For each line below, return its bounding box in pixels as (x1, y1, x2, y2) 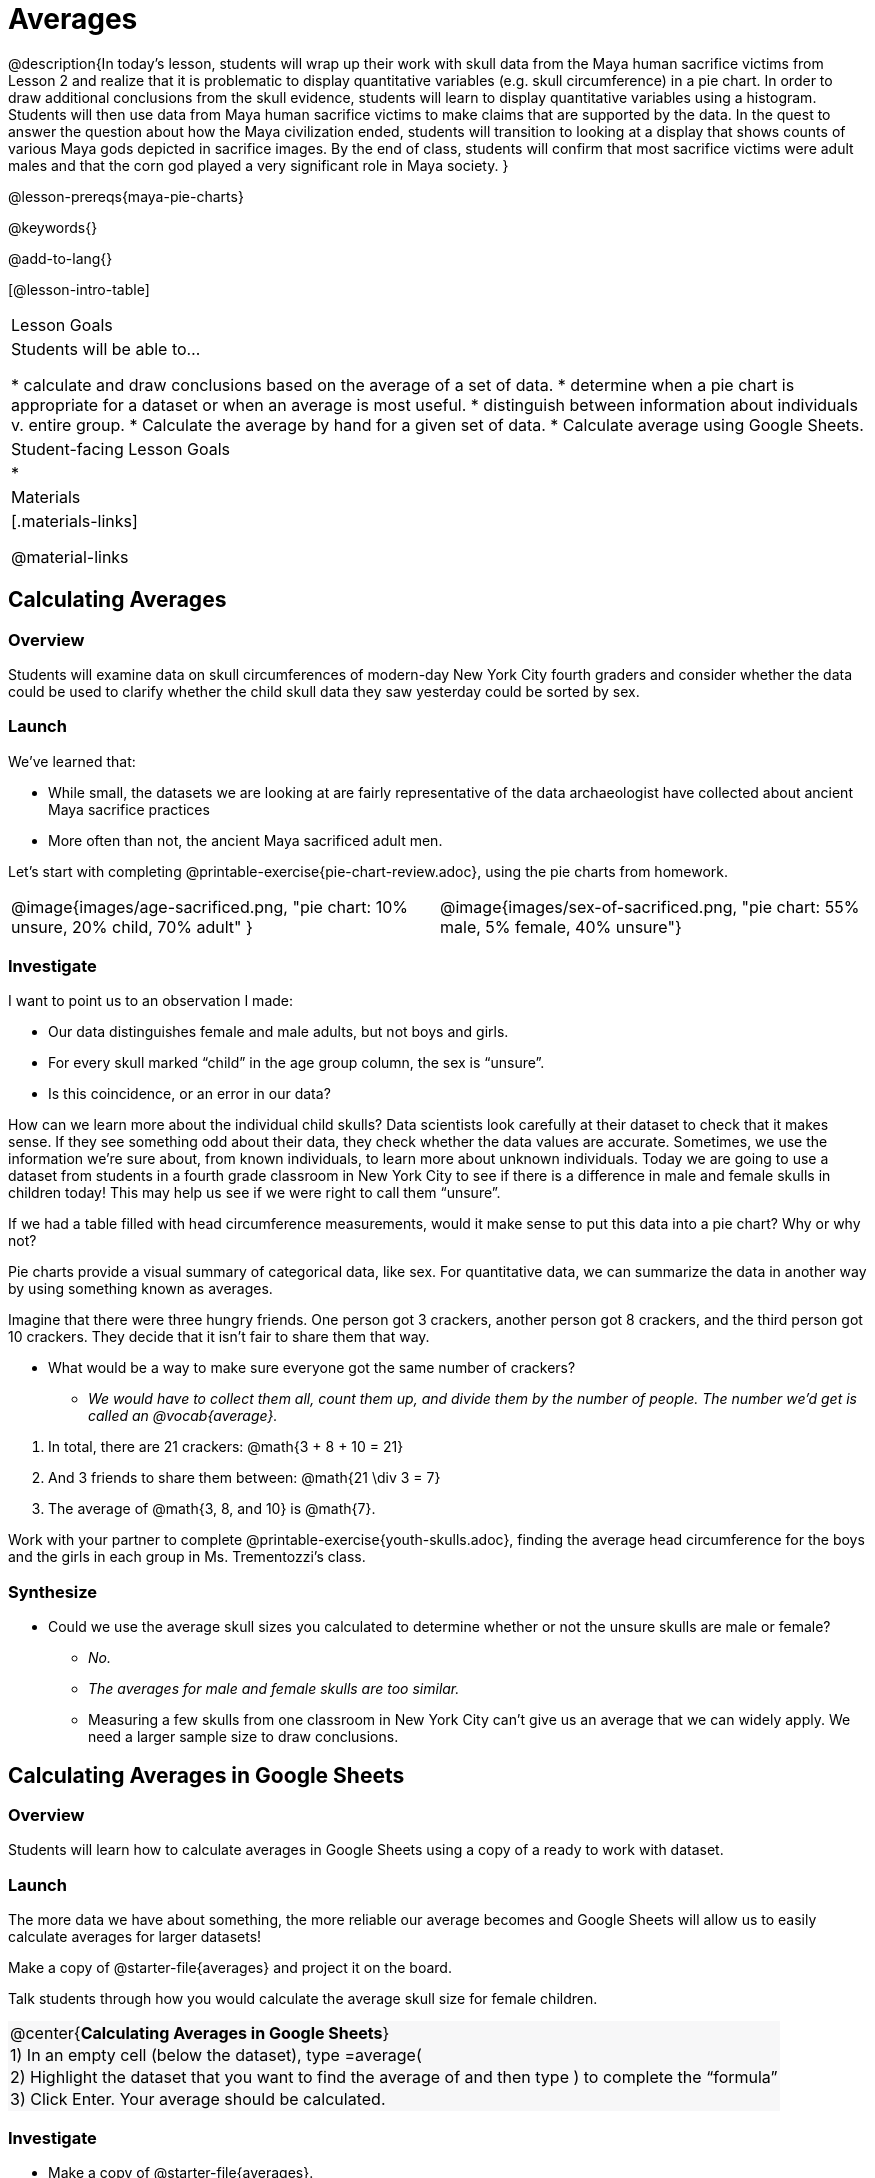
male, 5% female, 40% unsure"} (440, 916, 682, 937)
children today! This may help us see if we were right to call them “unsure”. (8, 1184, 501, 1202)
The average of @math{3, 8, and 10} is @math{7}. (48, 1500, 376, 1518)
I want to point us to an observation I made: (8, 992, 294, 1010)
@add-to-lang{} (8, 249, 113, 267)
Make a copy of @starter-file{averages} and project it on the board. (8, 1959, 452, 1977)
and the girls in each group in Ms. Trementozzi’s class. (8, 1548, 366, 1566)
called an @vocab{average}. (88, 1407, 278, 1425)
